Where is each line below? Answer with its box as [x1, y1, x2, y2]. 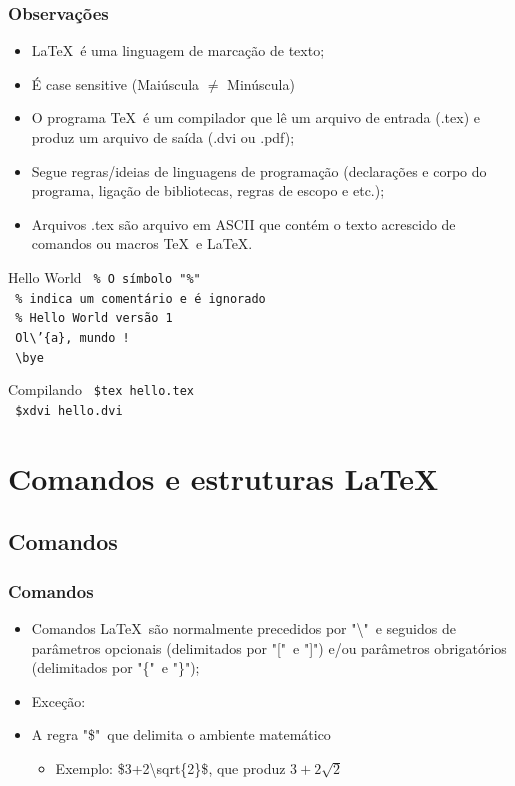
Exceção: [31, 690, 86, 711]
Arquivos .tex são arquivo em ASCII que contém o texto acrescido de [31, 213, 456, 234]
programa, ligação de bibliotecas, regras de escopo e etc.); [31, 180, 385, 201]
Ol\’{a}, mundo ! [15, 330, 130, 345]
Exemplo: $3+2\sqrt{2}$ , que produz [55, 757, 286, 778]
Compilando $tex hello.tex [8, 379, 194, 400]
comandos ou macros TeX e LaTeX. [31, 233, 253, 254]
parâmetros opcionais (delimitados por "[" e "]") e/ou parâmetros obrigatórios [31, 637, 507, 658]
